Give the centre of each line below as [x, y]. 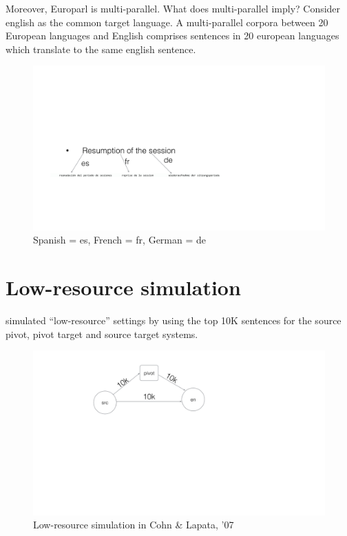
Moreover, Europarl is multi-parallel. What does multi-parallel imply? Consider [173, 8]
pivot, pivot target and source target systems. [102, 334]
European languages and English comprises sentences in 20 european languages [172, 36]
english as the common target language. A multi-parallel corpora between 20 [167, 22]
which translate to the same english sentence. [101, 49]
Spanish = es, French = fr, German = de [120, 240]
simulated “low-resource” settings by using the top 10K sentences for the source [173, 320]
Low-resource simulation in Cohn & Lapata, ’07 [134, 525]
